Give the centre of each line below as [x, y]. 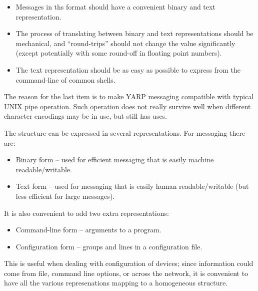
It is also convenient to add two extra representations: [86, 213]
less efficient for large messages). [65, 196]
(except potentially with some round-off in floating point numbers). [119, 53]
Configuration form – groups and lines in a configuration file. [109, 246]
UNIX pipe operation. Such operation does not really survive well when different [127, 106]
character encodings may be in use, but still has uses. [86, 116]
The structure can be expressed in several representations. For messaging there [125, 132]
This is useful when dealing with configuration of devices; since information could [129, 263]
